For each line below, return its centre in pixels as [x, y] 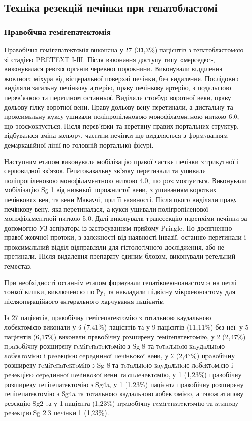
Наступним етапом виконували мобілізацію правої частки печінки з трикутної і [122, 161]
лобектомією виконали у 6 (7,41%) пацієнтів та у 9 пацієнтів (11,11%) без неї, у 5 [126, 327]
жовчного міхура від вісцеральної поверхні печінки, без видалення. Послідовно [122, 78]
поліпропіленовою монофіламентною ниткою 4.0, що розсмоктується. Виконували [126, 180]
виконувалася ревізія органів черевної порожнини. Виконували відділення [113, 69]
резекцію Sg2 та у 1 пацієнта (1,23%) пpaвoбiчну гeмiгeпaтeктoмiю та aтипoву [121, 403]
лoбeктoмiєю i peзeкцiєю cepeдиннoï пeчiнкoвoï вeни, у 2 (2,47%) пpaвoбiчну [120, 355]
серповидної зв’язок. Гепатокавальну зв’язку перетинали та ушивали [105, 171]
